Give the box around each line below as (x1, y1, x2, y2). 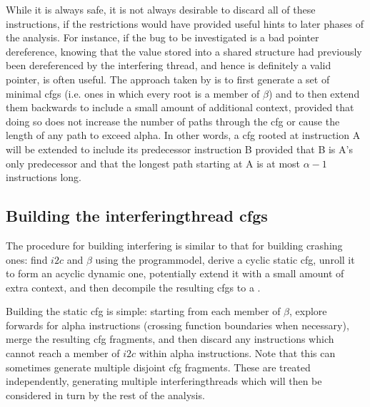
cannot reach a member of (6, 346, 120, 361)
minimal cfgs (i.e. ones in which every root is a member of (6, 86, 260, 101)
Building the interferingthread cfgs (6, 205, 268, 227)
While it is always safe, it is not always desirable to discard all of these (6, 2, 316, 16)
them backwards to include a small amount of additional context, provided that (6, 100, 354, 115)
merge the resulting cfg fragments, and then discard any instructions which (6, 331, 334, 346)
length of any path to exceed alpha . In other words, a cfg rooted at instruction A (6, 128, 361, 143)
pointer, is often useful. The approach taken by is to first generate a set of (6, 71, 330, 86)
